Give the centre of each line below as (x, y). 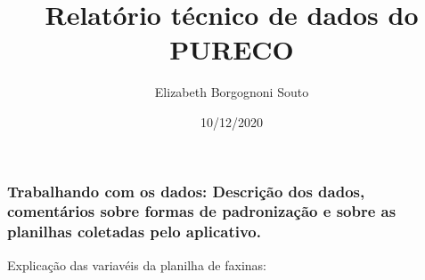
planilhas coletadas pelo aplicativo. (134, 232)
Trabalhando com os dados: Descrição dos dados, (186, 191)
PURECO (232, 49)
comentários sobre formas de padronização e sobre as (202, 211)
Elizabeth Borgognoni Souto (232, 92)
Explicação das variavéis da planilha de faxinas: (137, 264)
